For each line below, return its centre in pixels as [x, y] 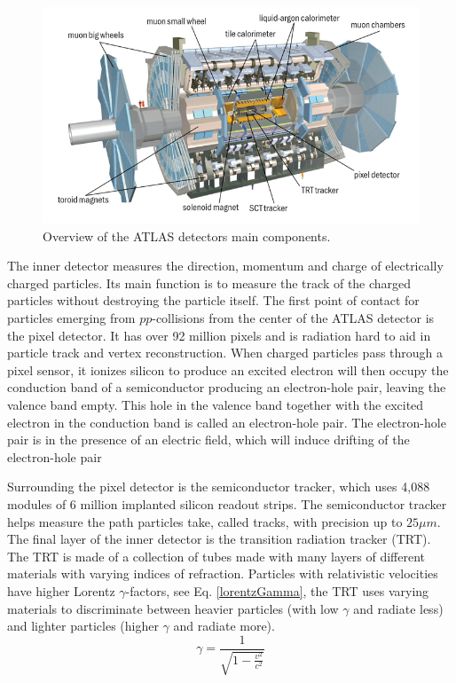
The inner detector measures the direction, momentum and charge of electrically [225, 266]
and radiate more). [224, 626]
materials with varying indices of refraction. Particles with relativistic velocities [223, 573]
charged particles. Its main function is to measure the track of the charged [209, 283]
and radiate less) [398, 608]
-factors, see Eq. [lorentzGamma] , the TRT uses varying [277, 590]
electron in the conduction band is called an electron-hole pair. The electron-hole [227, 422]
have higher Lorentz [61, 590]
